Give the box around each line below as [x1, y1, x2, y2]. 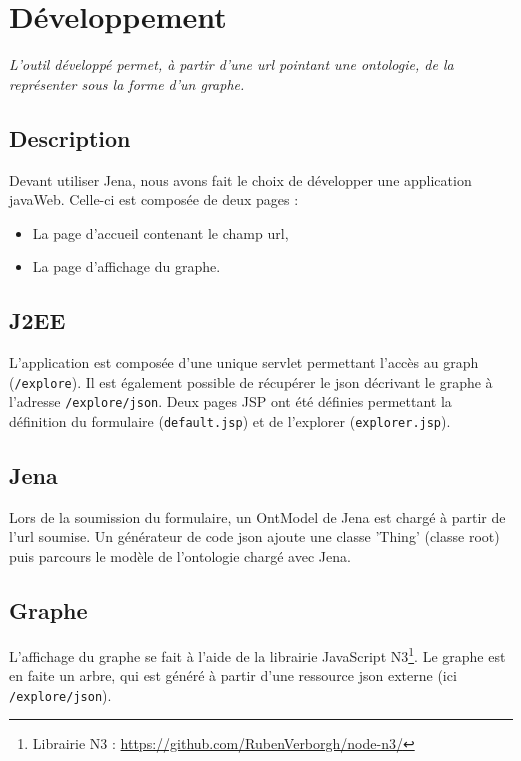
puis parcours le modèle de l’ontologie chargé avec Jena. [9, 546, 351, 567]
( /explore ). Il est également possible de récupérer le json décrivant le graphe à [9, 371, 493, 392]
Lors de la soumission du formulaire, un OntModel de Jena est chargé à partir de [9, 506, 506, 527]
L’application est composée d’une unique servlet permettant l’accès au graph [9, 352, 479, 373]
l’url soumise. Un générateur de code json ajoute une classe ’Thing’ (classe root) [9, 526, 500, 547]
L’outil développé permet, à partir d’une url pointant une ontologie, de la [9, 54, 454, 75]
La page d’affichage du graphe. [32, 256, 221, 277]
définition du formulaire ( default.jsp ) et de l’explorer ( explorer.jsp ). [9, 411, 451, 431]
